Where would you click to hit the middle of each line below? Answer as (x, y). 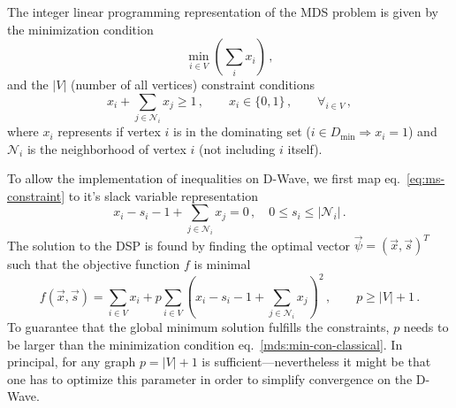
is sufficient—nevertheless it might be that (316, 362)
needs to (426, 326)
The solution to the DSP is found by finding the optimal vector (179, 245)
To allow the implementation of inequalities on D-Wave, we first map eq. (204, 178)
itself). (305, 148)
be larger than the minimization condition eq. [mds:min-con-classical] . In (205, 344)
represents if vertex (109, 131)
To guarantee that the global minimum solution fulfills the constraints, (198, 326)
